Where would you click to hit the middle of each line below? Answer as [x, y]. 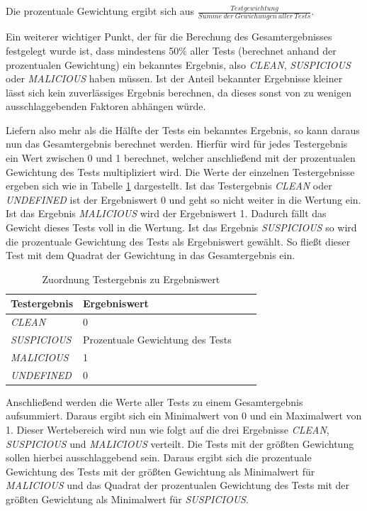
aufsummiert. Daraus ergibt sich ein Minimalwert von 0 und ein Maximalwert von [184, 416]
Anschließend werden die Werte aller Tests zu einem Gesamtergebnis [154, 401]
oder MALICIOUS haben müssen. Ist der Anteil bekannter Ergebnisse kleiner [174, 78]
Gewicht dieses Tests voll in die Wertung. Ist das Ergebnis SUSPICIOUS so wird [181, 227]
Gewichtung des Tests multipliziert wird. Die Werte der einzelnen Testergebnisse [180, 171]
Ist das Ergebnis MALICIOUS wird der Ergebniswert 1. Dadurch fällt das [166, 213]
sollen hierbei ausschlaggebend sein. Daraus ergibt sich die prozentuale [159, 457]
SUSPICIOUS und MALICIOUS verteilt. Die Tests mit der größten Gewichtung [180, 443]
